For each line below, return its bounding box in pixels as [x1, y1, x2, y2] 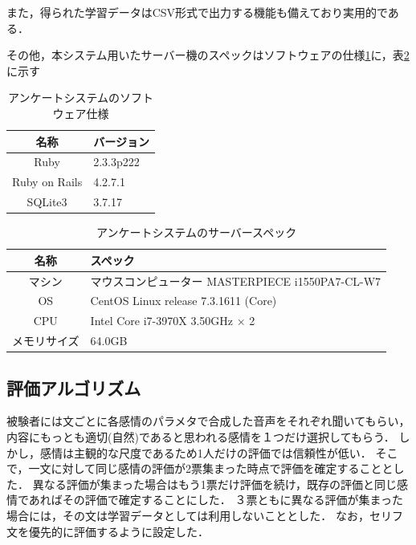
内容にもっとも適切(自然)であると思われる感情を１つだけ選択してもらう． [6, 429, 395, 445]
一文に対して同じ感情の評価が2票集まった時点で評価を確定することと [28, 460, 394, 477]
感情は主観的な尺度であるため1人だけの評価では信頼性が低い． [39, 444, 372, 461]
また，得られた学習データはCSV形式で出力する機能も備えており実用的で [6, 4, 388, 20]
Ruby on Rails [12, 173, 83, 190]
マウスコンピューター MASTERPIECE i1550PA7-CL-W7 [90, 272, 381, 289]
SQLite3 [27, 193, 67, 210]
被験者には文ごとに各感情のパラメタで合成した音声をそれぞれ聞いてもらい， [6, 413, 410, 429]
